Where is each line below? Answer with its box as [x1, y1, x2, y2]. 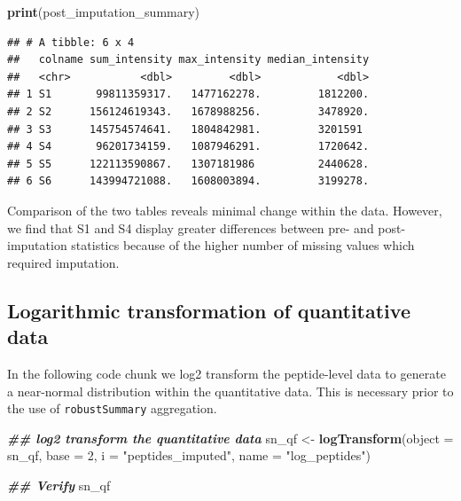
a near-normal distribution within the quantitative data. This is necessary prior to [7, 381, 454, 400]
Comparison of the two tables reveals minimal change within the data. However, [7, 200, 442, 219]
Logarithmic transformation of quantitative [7, 296, 410, 324]
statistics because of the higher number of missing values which [71, 236, 415, 254]
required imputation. [7, 253, 120, 271]
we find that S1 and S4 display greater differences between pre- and [7, 218, 374, 237]
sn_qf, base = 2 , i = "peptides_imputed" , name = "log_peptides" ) [7, 446, 371, 465]
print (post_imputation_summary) [7, 3, 200, 20]
